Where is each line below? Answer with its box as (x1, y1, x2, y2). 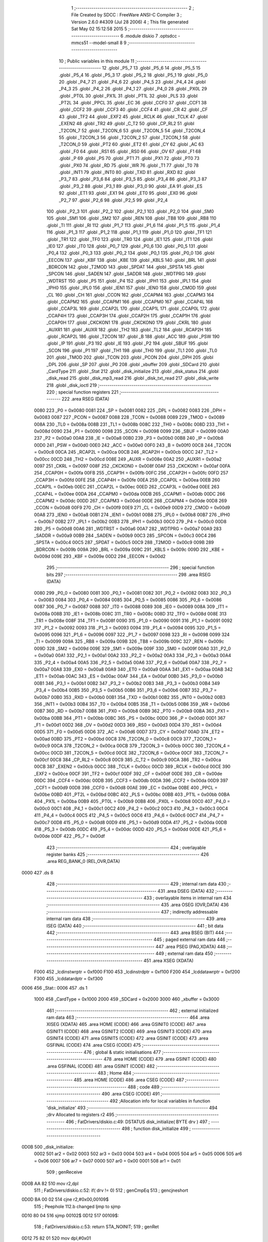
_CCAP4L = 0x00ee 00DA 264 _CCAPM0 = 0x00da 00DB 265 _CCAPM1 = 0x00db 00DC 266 (34, 491, 225, 497)
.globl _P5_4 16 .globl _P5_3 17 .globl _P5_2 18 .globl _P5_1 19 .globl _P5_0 (59, 72, 208, 78)
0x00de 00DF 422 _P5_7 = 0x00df (34, 833, 105, 839)
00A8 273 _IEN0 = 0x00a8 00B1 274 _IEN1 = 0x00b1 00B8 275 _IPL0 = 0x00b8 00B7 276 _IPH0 (34, 512, 230, 518)
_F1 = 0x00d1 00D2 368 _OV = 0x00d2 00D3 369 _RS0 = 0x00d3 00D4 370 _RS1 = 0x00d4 (34, 722, 222, 728)
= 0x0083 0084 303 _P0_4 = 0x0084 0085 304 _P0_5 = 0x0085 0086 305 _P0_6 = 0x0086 (34, 597, 222, 603)
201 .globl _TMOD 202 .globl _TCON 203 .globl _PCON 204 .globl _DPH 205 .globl (46, 354, 213, 360)
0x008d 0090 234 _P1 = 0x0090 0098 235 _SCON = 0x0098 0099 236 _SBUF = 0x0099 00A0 (34, 428, 229, 434)
